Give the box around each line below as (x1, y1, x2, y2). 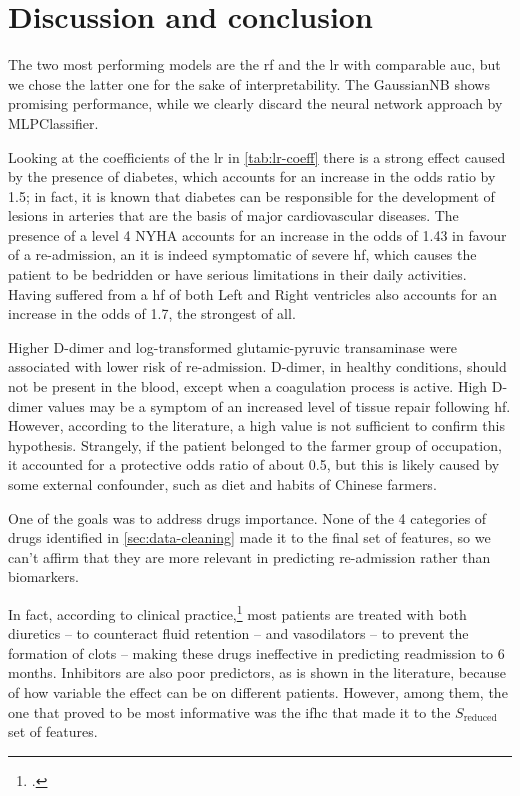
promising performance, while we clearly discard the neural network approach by (8, 93, 503, 114)
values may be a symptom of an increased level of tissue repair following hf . (47, 395, 511, 416)
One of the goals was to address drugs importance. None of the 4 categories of (8, 507, 487, 528)
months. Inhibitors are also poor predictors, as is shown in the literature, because (8, 662, 506, 683)
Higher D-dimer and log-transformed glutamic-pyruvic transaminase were (8, 336, 458, 357)
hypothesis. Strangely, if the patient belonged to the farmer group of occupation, (8, 434, 502, 455)
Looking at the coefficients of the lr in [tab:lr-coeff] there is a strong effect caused (8, 146, 506, 167)
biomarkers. (8, 566, 79, 587)
